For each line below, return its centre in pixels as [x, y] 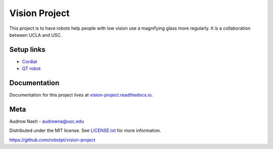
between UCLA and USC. [36, 35]
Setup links [27, 50]
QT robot [31, 68]
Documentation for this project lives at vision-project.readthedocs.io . [81, 95]
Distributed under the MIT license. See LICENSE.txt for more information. [85, 130]
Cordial [30, 61]
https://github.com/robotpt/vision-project [52, 140]
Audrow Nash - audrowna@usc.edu [47, 121]
